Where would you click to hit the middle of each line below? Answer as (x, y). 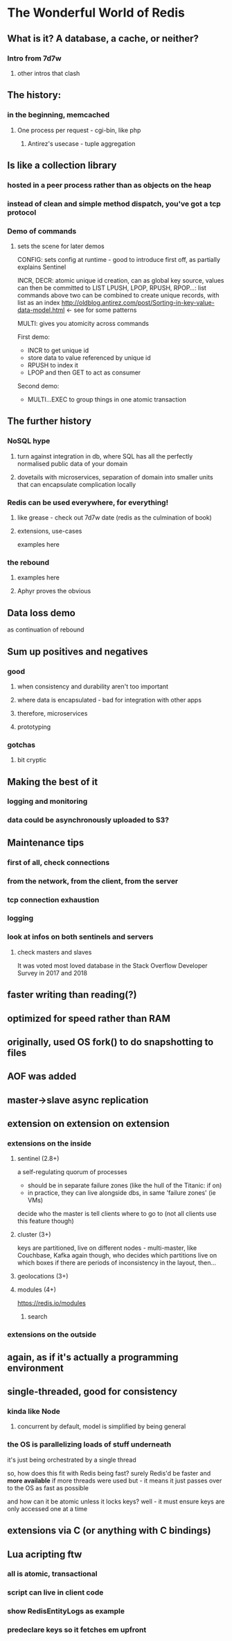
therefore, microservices (52, 713)
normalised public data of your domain (72, 463)
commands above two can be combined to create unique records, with (118, 295)
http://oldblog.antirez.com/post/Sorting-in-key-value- (138, 303)
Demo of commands (42, 231)
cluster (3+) (34, 1235)
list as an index (38, 303)
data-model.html (41, 310)
